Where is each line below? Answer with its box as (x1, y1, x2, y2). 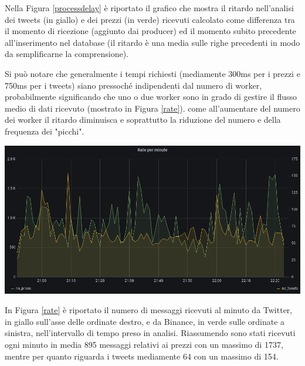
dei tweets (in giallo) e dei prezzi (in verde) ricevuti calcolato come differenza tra (5, 13, 295, 25)
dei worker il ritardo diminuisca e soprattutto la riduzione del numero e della (5, 113, 281, 126)
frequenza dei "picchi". (5, 125, 84, 137)
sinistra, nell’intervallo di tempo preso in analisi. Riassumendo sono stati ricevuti (5, 327, 296, 339)
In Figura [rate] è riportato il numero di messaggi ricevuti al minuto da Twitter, (5, 304, 293, 316)
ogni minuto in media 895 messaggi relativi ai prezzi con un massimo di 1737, (5, 338, 283, 350)
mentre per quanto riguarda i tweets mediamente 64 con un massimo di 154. (5, 350, 279, 362)
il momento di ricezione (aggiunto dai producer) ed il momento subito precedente (5, 25, 296, 37)
